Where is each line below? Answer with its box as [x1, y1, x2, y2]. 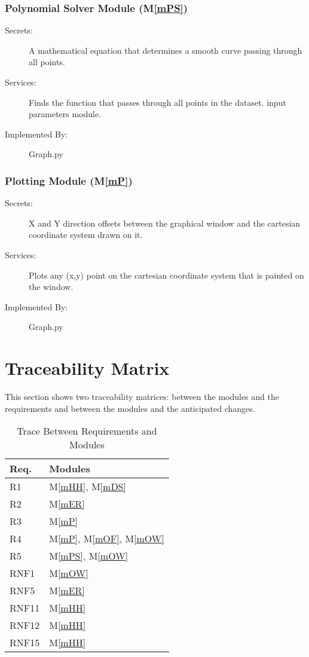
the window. [29, 280, 74, 293]
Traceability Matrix [5, 356, 170, 380]
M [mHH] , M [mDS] [49, 479, 126, 494]
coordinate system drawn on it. [29, 228, 143, 241]
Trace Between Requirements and [17, 424, 157, 438]
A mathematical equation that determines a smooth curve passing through [29, 44, 302, 56]
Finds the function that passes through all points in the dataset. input [29, 96, 286, 108]
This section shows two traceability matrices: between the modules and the [5, 390, 279, 403]
